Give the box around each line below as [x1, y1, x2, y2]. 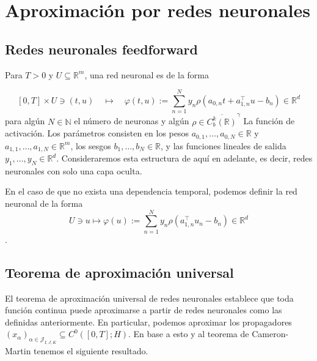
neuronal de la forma [5, 197, 83, 209]
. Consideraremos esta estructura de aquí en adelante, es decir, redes [56, 152, 313, 165]
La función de [243, 114, 295, 127]
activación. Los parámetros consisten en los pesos [5, 127, 189, 140]
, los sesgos [70, 139, 111, 152]
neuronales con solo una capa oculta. [5, 164, 142, 177]
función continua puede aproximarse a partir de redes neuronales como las [5, 303, 282, 316]
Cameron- [252, 327, 289, 340]
